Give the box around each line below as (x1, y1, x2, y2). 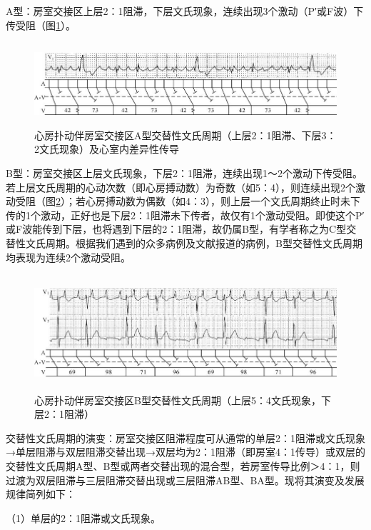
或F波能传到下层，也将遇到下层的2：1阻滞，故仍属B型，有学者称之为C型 (6, 221, 347, 236)
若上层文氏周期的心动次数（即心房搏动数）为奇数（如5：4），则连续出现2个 (6, 179, 355, 194)
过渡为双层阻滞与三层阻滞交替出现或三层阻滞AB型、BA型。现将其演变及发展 (6, 472, 365, 487)
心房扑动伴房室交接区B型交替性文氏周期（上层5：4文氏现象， (34, 392, 321, 407)
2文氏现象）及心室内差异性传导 (34, 141, 179, 156)
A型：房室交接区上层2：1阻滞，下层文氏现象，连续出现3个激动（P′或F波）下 (6, 4, 364, 18)
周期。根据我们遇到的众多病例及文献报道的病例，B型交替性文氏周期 (45, 235, 362, 250)
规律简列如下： (6, 486, 76, 501)
